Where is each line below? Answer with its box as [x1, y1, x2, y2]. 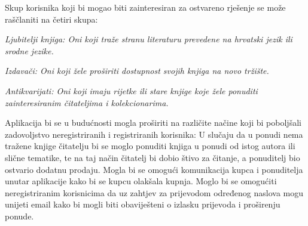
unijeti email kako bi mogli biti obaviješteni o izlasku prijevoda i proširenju [5, 198, 280, 210]
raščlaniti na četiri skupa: [5, 13, 98, 25]
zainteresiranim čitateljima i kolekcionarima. [5, 96, 169, 109]
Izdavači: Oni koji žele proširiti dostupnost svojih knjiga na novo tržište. [5, 64, 269, 77]
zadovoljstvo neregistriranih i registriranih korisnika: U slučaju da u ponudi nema [5, 128, 303, 140]
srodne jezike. [5, 44, 54, 57]
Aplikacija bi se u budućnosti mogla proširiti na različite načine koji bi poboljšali [5, 116, 301, 129]
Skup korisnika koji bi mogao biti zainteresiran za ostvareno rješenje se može [5, 1, 286, 13]
